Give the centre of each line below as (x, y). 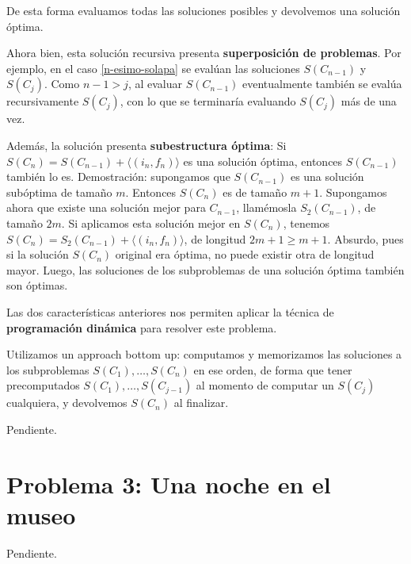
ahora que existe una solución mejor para (106, 207)
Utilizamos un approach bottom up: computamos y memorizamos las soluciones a (204, 354)
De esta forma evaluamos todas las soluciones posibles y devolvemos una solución (204, 10)
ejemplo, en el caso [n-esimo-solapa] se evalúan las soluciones (153, 68)
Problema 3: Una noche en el (169, 483)
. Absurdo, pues (365, 238)
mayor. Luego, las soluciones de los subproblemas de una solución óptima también (205, 269)
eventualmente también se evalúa (322, 84)
